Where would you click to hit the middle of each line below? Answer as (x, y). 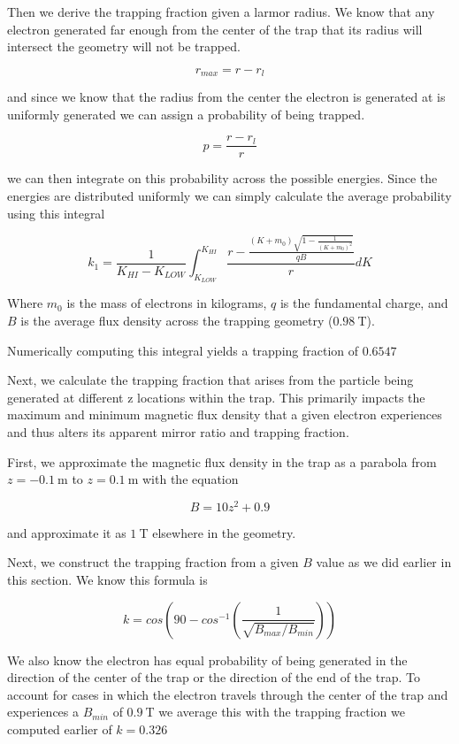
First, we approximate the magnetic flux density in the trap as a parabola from (222, 461)
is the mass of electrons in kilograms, (167, 303)
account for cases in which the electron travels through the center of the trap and (228, 694)
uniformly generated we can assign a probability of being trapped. (186, 114)
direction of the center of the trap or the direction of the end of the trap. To (214, 677)
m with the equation (183, 479)
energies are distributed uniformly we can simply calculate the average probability (229, 196)
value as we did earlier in (384, 562)
